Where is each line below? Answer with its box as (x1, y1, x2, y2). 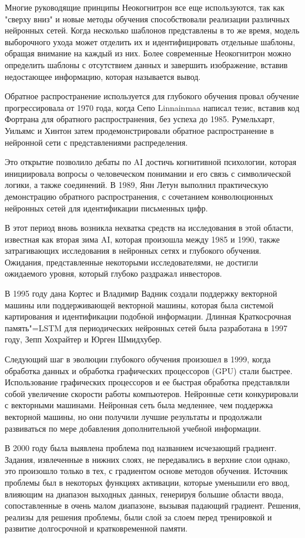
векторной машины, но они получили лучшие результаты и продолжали (5, 411, 262, 422)
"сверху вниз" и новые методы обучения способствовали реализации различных (5, 12, 290, 25)
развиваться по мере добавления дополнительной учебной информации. (5, 422, 262, 434)
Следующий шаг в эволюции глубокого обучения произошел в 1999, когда (5, 353, 271, 365)
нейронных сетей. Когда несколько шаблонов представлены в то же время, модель (5, 24, 300, 36)
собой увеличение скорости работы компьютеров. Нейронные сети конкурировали (5, 387, 299, 399)
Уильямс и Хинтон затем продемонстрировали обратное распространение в (5, 124, 274, 136)
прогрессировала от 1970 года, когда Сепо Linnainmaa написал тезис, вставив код (5, 101, 300, 113)
